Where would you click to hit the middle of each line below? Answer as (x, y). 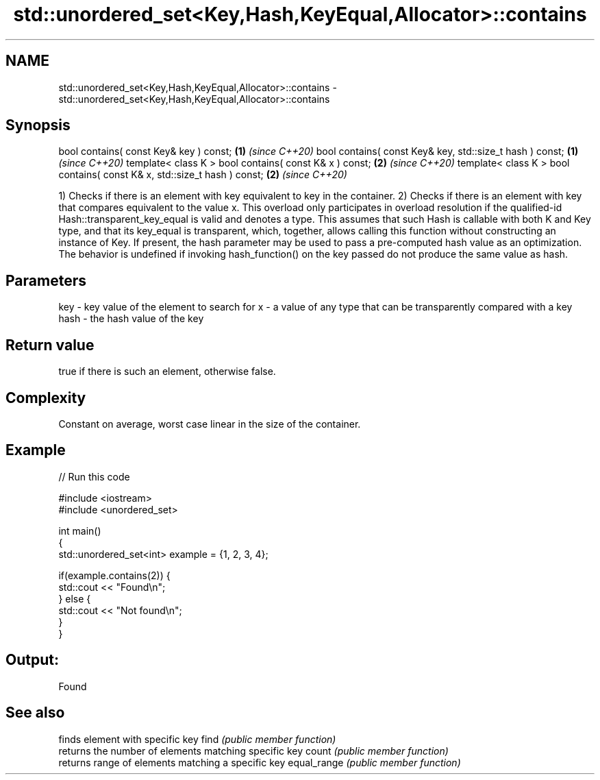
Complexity (46, 398)
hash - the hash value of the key (131, 319)
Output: (32, 660)
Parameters (46, 280)
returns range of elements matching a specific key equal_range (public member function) (260, 762)
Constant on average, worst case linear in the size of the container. (210, 424)
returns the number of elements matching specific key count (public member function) (253, 751)
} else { (75, 598)
